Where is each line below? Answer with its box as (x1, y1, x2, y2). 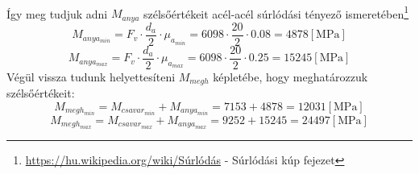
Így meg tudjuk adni (6, 5, 108, 22)
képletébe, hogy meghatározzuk (213, 68, 368, 85)
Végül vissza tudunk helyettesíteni (6, 68, 176, 85)
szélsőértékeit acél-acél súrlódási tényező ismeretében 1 (143, 2, 409, 22)
